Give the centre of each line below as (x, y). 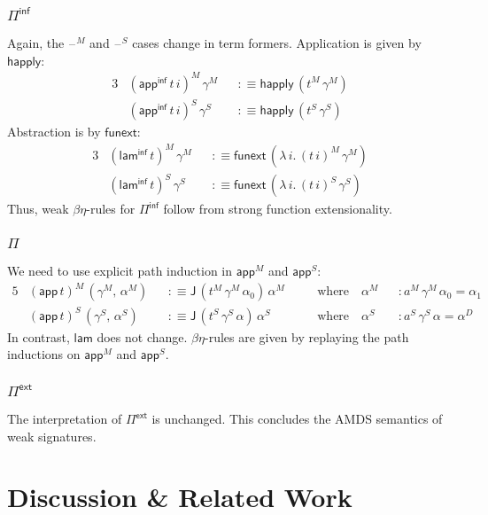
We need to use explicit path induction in (120, 271)
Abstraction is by (54, 132)
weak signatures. (52, 436)
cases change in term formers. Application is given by (277, 43)
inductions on (44, 354)
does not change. (142, 336)
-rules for (111, 209)
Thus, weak (38, 209)
